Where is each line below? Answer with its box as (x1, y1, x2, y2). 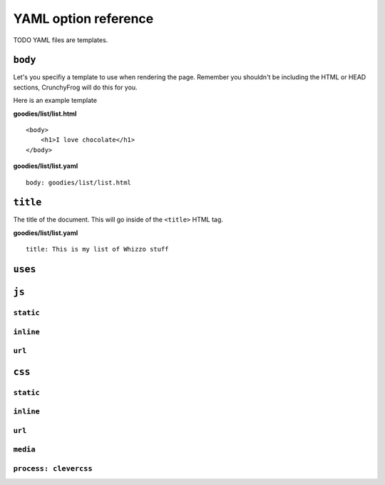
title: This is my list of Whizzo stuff (26, 245, 169, 254)
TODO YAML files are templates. (13, 36, 108, 44)
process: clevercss (13, 464, 93, 474)
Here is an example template (13, 96, 98, 105)
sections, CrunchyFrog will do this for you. (13, 83, 138, 91)
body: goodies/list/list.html (26, 179, 132, 186)
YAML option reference (13, 11, 154, 26)
